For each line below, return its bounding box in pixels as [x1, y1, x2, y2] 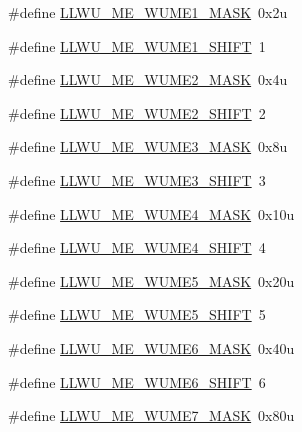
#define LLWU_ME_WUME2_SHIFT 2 [8, 102, 266, 123]
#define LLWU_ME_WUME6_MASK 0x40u [8, 337, 295, 358]
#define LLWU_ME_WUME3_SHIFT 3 [8, 169, 266, 190]
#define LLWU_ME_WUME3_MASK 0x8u [8, 136, 288, 157]
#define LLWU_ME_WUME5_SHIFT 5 [8, 304, 266, 325]
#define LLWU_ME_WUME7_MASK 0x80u [8, 405, 295, 426]
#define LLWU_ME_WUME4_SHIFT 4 [8, 237, 266, 258]
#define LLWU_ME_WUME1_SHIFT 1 [8, 35, 266, 56]
